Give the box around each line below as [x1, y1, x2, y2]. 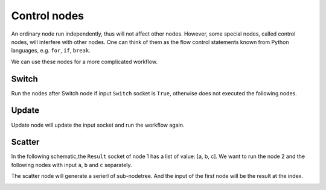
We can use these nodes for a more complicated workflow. [11, 58, 158, 65]
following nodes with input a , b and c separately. [11, 161, 132, 168]
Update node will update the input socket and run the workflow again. [11, 121, 185, 128]
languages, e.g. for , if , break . [11, 47, 91, 54]
